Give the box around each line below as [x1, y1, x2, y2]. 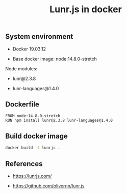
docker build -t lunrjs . [5, 145, 60, 151]
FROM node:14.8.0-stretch [5, 114, 60, 119]
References [5, 159, 43, 168]
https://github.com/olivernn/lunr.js [12, 182, 85, 189]
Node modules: [5, 65, 38, 72]
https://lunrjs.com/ [12, 173, 52, 179]
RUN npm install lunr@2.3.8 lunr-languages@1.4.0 [5, 118, 113, 123]
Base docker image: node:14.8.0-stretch [12, 56, 97, 62]
